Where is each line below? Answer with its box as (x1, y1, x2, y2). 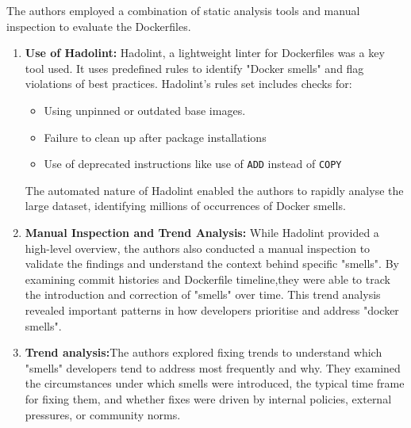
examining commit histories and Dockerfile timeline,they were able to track (25, 270, 390, 287)
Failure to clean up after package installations (44, 128, 267, 145)
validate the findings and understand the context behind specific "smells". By (25, 255, 399, 272)
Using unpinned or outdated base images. (44, 101, 246, 118)
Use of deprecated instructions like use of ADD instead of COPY (44, 155, 342, 172)
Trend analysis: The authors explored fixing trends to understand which (25, 344, 382, 361)
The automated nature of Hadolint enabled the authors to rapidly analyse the (25, 182, 404, 198)
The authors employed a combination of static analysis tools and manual (6, 2, 360, 18)
